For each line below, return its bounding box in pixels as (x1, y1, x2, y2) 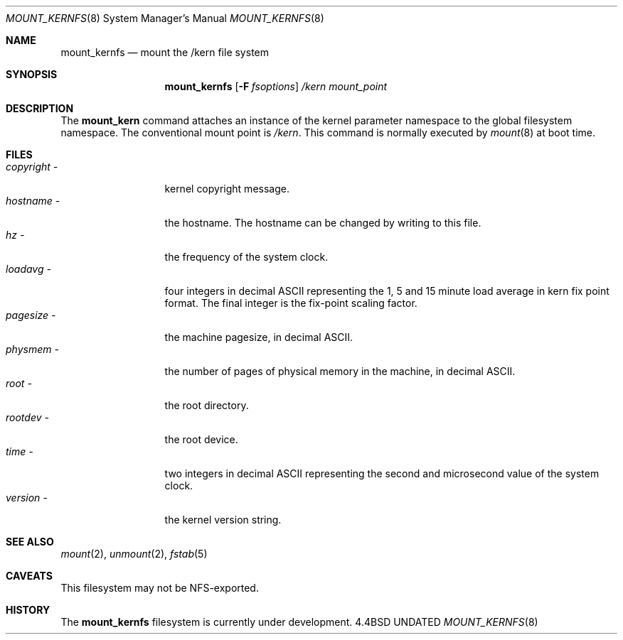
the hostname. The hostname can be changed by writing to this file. (164, 217, 481, 229)
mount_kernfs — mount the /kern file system (60, 46, 269, 58)
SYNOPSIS (6, 68, 58, 80)
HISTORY (6, 604, 50, 616)
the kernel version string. (164, 514, 282, 526)
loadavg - (6, 263, 51, 275)
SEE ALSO (6, 536, 54, 548)
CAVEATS (6, 570, 53, 582)
